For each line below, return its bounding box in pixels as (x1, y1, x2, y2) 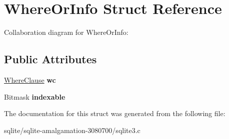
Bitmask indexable (4, 91, 65, 102)
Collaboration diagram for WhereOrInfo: (4, 27, 128, 37)
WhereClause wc (4, 74, 56, 85)
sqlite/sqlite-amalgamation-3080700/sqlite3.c (4, 125, 140, 135)
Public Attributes (4, 51, 97, 67)
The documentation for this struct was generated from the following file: (4, 108, 225, 119)
